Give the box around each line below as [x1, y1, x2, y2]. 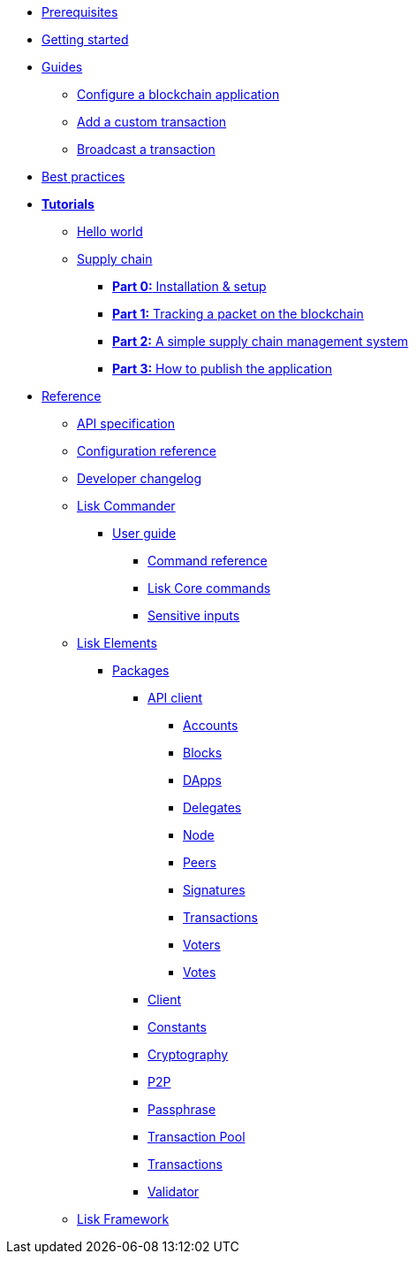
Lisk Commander [77, 498, 176, 513]
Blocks [183, 745, 223, 760]
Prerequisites [42, 4, 118, 19]
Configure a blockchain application [77, 87, 280, 102]
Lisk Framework [77, 1211, 170, 1226]
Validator [147, 1184, 200, 1199]
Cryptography [147, 1047, 229, 1062]
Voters [183, 937, 221, 952]
